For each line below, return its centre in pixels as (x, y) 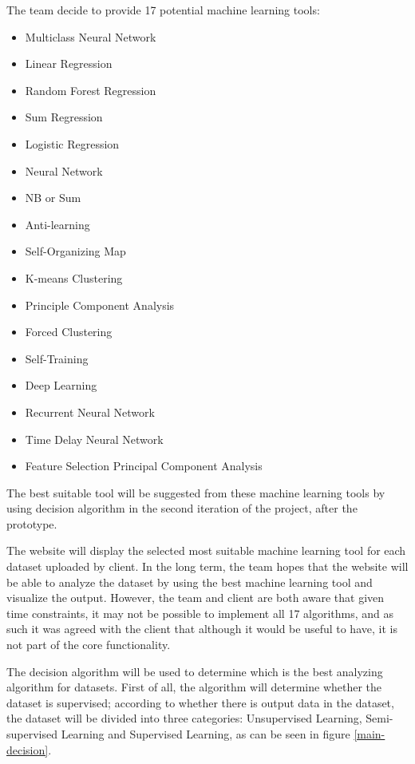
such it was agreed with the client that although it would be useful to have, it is (202, 629)
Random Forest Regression (91, 90)
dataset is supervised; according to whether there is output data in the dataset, (200, 702)
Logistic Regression (72, 143)
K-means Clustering (74, 277)
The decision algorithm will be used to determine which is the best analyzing (195, 671)
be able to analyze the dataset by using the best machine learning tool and (190, 582)
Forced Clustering (69, 332)
